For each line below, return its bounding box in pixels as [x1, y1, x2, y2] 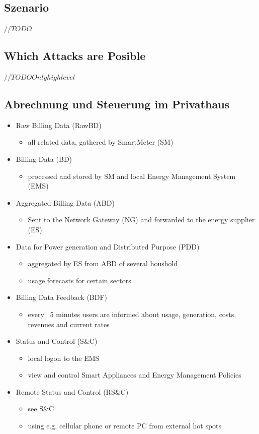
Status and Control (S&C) [16, 336, 98, 346]
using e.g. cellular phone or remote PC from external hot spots [28, 420, 222, 431]
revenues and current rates [28, 319, 110, 329]
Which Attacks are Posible [4, 48, 146, 64]
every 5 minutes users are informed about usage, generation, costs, [28, 308, 236, 319]
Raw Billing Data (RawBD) [16, 119, 102, 130]
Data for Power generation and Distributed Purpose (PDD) [16, 241, 200, 252]
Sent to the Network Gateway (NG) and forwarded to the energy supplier [28, 214, 255, 225]
